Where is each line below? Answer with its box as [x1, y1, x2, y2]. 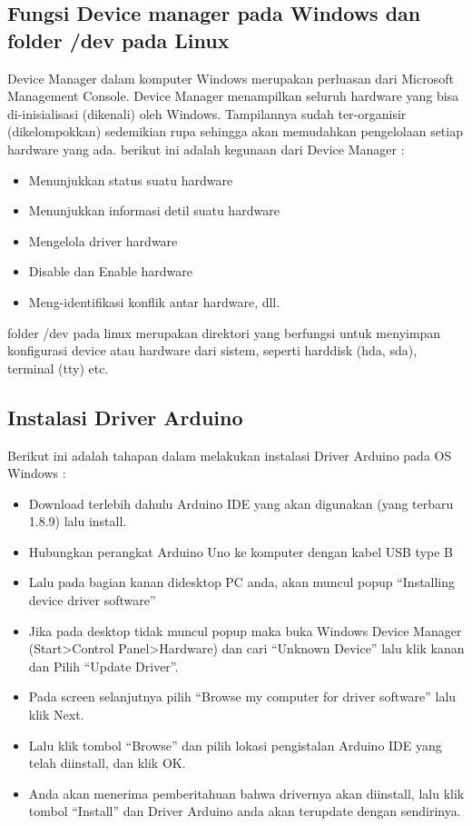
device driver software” [28, 591, 156, 610]
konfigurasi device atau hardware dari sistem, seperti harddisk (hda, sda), [7, 341, 418, 360]
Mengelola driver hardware [28, 231, 178, 250]
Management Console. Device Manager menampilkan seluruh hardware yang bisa [7, 86, 459, 105]
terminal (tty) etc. [7, 358, 109, 377]
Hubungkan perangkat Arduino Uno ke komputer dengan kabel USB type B [28, 542, 454, 561]
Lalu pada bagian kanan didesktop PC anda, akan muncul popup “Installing [28, 572, 456, 592]
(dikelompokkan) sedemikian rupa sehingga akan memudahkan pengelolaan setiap [7, 122, 463, 141]
